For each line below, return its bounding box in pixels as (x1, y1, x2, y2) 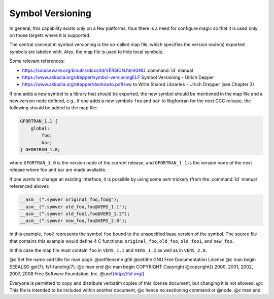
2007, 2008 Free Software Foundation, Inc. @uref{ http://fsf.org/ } (9, 271, 145, 277)
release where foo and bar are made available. (9, 167, 107, 173)
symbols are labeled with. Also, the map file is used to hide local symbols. (9, 49, 163, 55)
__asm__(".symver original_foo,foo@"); (20, 197, 119, 202)
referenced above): (9, 183, 50, 189)
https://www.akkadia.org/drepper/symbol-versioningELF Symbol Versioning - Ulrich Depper (22, 74, 214, 80)
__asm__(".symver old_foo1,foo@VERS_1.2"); (20, 210, 130, 217)
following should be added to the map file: (9, 105, 97, 111)
